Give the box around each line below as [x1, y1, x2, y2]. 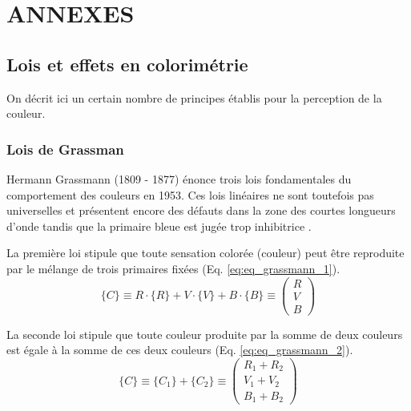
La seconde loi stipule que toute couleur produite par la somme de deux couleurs [6, 325, 403, 342]
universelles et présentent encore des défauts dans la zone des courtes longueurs [6, 202, 396, 219]
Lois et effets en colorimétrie [6, 51, 248, 76]
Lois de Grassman [6, 139, 124, 159]
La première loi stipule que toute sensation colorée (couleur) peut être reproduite [6, 244, 405, 261]
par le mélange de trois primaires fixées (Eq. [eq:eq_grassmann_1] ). [6, 260, 340, 276]
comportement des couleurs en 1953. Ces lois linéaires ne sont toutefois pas [6, 186, 374, 203]
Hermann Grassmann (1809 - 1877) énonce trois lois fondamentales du [6, 170, 352, 187]
